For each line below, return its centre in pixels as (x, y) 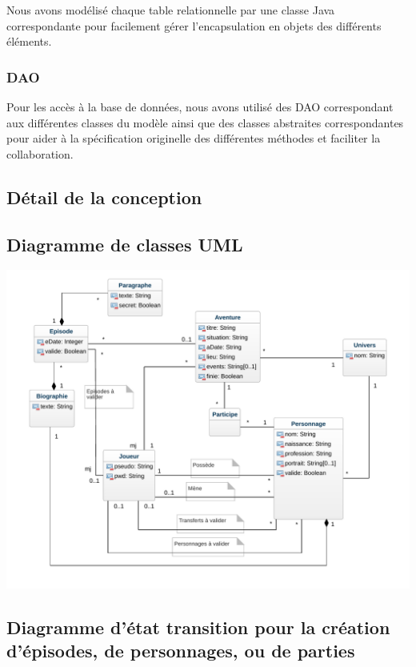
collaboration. (40, 153)
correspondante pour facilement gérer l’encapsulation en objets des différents (194, 25)
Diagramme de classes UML (125, 244)
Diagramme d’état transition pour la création (198, 627)
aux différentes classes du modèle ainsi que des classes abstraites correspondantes (205, 122)
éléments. (29, 41)
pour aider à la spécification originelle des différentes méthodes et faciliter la (194, 138)
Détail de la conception (104, 197)
